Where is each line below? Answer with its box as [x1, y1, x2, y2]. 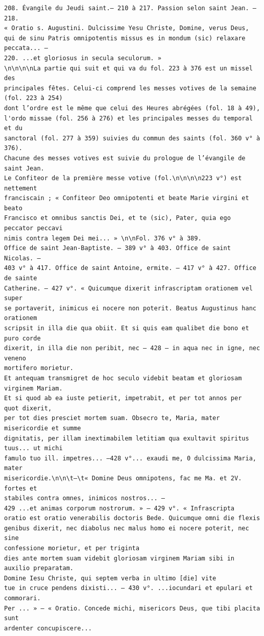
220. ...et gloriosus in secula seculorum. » [4, 54, 161, 62]
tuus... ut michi [4, 445, 63, 452]
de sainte [4, 275, 37, 282]
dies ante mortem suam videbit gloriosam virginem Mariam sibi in [4, 554, 235, 562]
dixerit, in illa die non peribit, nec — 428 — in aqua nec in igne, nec [4, 345, 260, 352]
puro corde [4, 334, 41, 342]
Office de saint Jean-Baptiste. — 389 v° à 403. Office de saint [4, 244, 231, 252]
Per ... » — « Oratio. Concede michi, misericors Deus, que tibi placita [4, 604, 260, 612]
